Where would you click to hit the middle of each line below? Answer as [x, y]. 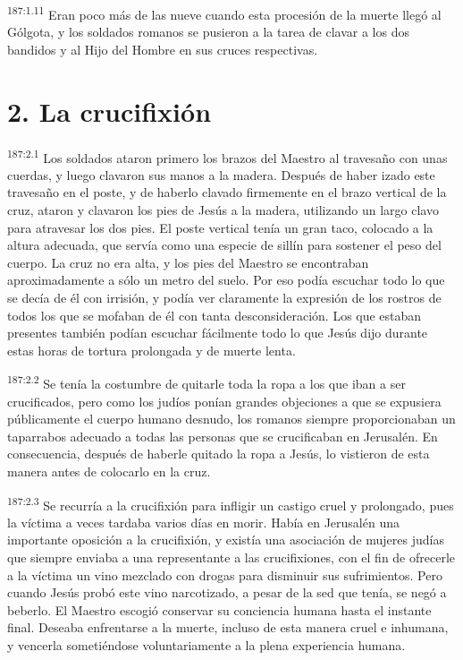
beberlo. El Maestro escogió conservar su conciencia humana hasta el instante [219, 609]
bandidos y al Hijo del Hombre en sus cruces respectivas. [163, 49]
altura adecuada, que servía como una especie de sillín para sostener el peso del [224, 245]
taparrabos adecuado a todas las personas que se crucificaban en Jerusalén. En [223, 436]
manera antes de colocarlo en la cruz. [109, 471]
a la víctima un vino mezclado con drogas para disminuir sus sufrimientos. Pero [225, 574]
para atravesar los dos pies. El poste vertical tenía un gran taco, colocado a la [220, 227]
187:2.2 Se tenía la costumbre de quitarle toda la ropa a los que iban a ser [206, 382]
